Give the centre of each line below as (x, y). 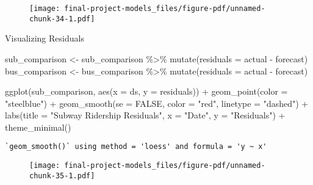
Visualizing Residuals (45, 38)
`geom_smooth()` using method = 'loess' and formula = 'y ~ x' (136, 147)
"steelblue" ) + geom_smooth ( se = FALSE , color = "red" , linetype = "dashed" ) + (157, 103)
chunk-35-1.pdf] (62, 176)
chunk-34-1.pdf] (62, 19)
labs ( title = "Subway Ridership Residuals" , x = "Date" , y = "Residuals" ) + (145, 115)
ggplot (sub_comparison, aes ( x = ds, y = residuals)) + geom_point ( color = (146, 91)
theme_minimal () (38, 127)
